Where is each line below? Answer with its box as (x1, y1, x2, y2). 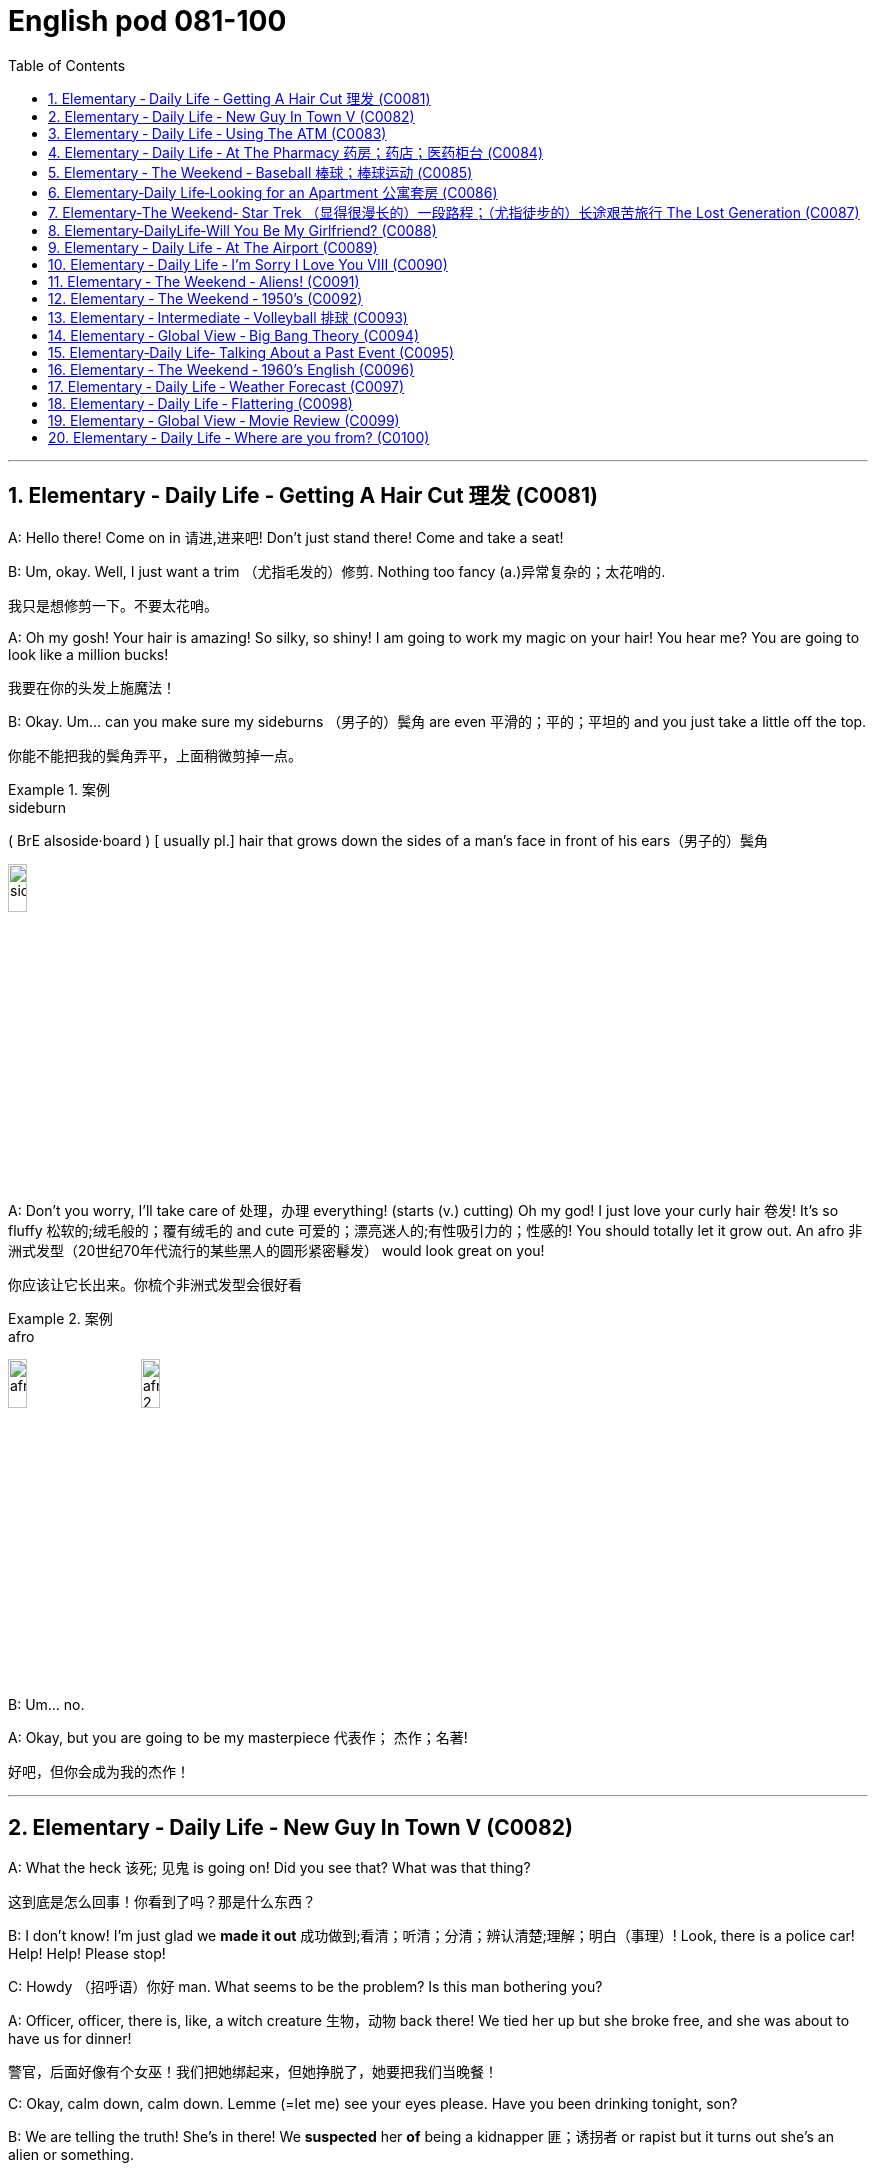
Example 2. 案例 (8, 1310, 113, 1328)
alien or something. (8, 2146, 134, 2164)
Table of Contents (8, 56, 126, 74)
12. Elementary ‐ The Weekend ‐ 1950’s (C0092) (48, 289, 363, 307)
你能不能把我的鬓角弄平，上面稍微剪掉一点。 (8, 746, 302, 764)
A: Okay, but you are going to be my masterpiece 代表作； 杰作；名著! (8, 1729, 468, 1747)
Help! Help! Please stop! (8, 1945, 166, 1963)
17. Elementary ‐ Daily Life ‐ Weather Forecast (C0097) (48, 377, 405, 395)
